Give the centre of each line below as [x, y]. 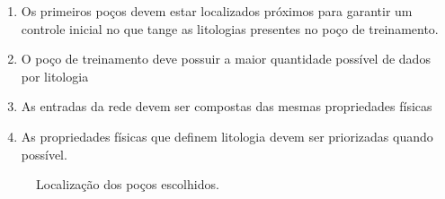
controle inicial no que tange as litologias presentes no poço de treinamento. [230, 28]
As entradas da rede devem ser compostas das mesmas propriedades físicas [227, 106]
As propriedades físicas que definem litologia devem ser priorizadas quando [227, 136]
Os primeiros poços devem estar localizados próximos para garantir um [217, 11]
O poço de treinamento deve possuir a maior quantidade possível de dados [226, 59]
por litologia [55, 76]
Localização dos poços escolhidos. [128, 184]
